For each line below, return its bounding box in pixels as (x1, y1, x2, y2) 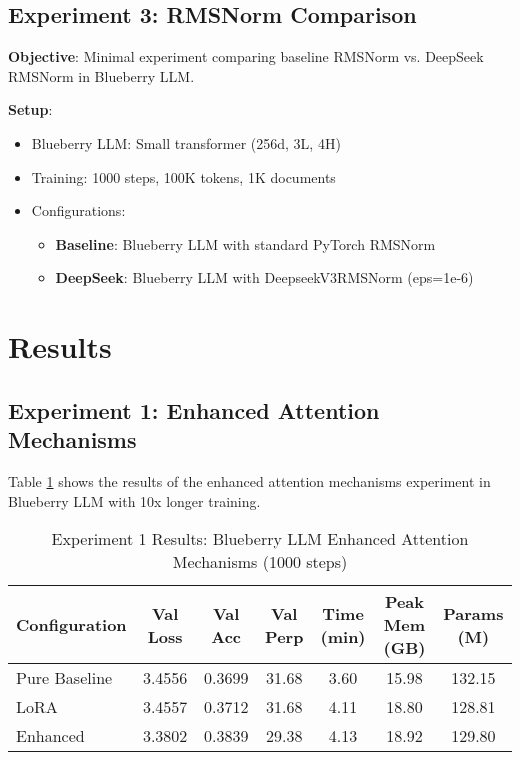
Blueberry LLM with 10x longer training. (8, 490, 261, 511)
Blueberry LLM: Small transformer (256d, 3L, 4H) (31, 132, 341, 153)
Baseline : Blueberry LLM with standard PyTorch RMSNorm (55, 233, 436, 254)
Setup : (8, 99, 53, 120)
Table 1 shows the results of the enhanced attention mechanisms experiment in (8, 470, 491, 491)
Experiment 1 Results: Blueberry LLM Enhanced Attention (51, 527, 469, 551)
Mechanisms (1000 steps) (172, 550, 348, 574)
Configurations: (31, 200, 126, 221)
